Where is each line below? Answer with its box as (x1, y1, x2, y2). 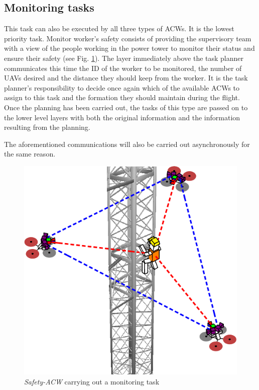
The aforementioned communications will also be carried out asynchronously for (4, 138, 250, 149)
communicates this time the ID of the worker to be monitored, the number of (4, 62, 242, 73)
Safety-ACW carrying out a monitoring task (24, 376, 160, 387)
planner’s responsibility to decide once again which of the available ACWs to (4, 82, 240, 93)
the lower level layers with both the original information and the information (4, 112, 240, 122)
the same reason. (4, 148, 56, 159)
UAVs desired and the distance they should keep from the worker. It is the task (4, 72, 248, 83)
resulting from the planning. (4, 122, 90, 132)
